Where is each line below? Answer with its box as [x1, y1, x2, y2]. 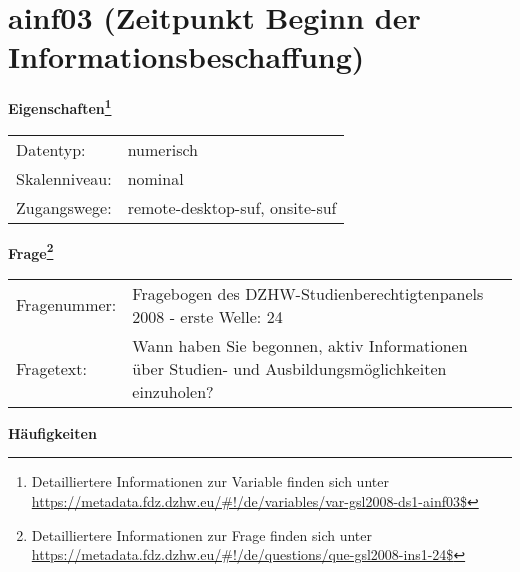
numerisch [127, 137, 198, 161]
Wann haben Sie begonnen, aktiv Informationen [132, 333, 468, 357]
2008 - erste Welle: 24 [132, 304, 283, 328]
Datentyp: [16, 137, 86, 161]
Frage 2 [8, 239, 54, 263]
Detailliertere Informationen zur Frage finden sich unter [31, 524, 373, 545]
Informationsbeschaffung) [8, 36, 365, 77]
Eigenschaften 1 [8, 95, 112, 118]
